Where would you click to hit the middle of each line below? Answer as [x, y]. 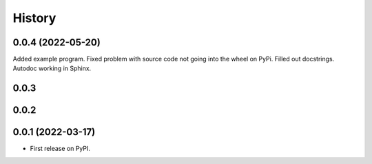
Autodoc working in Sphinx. [52, 68]
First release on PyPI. [60, 149]
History [34, 18]
